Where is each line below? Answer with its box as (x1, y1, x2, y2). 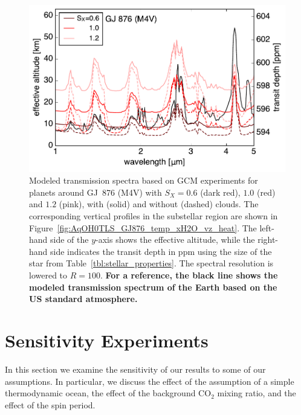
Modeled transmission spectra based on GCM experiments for (29, 174, 258, 187)
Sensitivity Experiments (5, 328, 209, 353)
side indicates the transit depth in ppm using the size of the (50, 245, 272, 257)
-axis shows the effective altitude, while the (95, 233, 255, 246)
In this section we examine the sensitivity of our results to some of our (5, 362, 266, 375)
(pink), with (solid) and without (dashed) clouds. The (59, 198, 259, 210)
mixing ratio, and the (217, 387, 296, 399)
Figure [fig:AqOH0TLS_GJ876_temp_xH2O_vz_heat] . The (29, 221, 257, 234)
